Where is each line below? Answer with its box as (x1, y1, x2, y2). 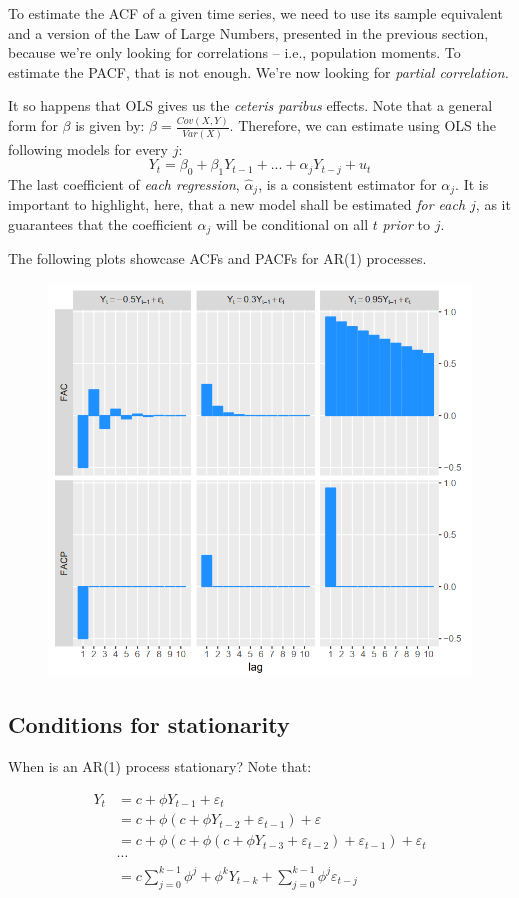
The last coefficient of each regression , (8, 173, 240, 194)
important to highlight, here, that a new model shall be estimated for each (8, 194, 466, 215)
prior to (382, 214, 430, 235)
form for (8, 115, 58, 136)
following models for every (8, 138, 168, 159)
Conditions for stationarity (8, 709, 290, 740)
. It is (455, 173, 489, 194)
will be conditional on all (215, 214, 369, 235)
